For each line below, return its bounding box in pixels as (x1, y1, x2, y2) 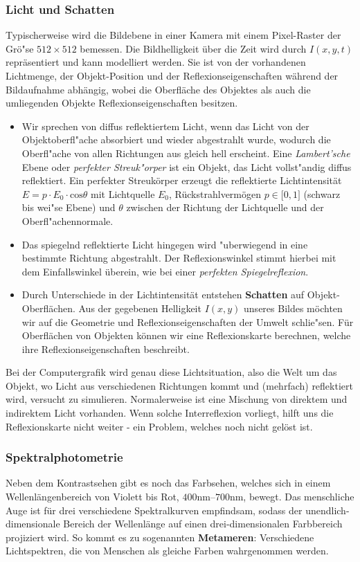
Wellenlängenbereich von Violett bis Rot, (6, 489, 179, 504)
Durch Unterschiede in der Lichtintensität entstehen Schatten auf (21, 287, 305, 302)
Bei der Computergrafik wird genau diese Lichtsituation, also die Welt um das (6, 365, 337, 379)
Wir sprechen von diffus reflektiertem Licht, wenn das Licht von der (21, 118, 309, 133)
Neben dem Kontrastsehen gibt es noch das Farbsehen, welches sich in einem (6, 475, 331, 490)
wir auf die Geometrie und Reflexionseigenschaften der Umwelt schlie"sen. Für (21, 314, 354, 329)
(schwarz (303, 186, 341, 201)
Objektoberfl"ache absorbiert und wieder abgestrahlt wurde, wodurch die (21, 132, 331, 147)
